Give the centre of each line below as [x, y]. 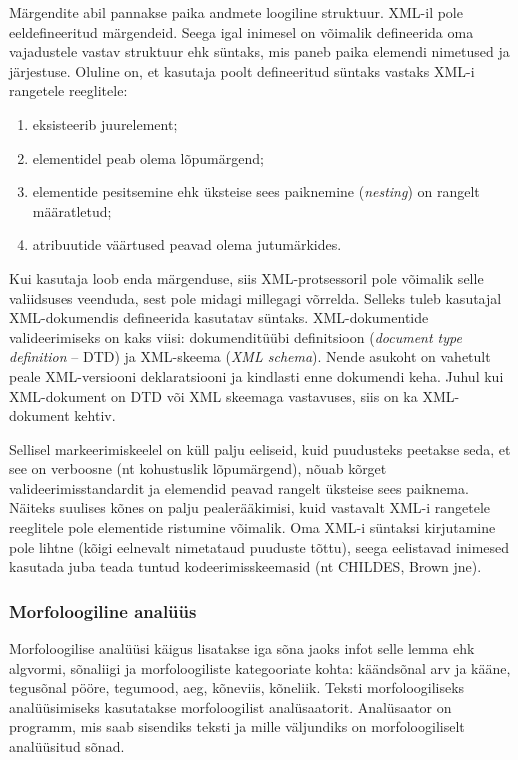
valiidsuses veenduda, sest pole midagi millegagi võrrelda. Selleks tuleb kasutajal [255, 297]
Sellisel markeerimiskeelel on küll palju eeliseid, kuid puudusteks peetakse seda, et [260, 448]
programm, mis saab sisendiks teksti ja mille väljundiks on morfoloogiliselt [237, 726]
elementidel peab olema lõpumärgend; [148, 157]
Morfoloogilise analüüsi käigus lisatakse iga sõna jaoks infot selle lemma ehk [242, 648]
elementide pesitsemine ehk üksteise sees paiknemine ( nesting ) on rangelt [256, 191]
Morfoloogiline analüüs [103, 610]
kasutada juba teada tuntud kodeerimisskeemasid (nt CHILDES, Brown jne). [245, 566]
